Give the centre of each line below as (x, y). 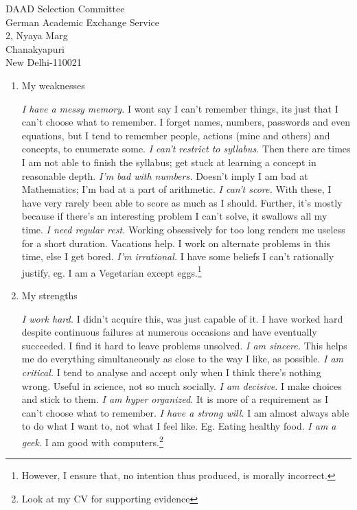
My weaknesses (53, 85)
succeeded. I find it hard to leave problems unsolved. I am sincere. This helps (184, 345)
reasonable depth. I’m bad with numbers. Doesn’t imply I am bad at (165, 175)
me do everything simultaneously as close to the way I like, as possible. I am (183, 359)
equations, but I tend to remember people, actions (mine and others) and (176, 135)
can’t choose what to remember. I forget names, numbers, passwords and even (186, 122)
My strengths (49, 295)
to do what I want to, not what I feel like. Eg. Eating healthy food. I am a (179, 426)
